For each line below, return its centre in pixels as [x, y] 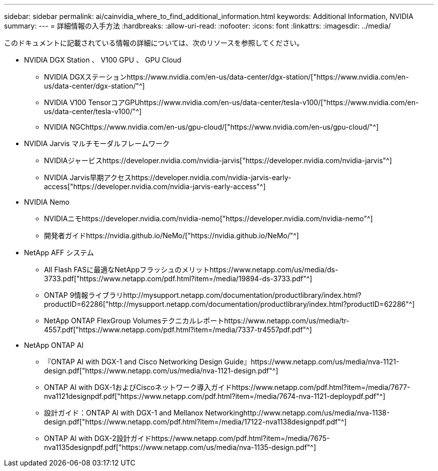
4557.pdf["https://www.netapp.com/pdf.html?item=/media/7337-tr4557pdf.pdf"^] [178, 330]
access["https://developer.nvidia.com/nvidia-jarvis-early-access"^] [155, 186]
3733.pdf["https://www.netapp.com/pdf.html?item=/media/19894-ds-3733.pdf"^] [178, 279]
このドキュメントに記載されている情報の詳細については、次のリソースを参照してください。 [154, 43]
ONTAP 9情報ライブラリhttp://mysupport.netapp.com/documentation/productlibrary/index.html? [203, 295]
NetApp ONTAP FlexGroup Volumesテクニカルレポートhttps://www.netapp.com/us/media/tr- [197, 321]
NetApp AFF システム [59, 253]
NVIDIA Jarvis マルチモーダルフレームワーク [97, 143]
